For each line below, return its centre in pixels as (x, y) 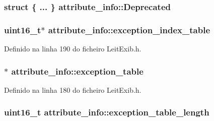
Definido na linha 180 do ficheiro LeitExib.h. (73, 89)
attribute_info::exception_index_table (129, 29)
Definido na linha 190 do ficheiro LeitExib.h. (73, 49)
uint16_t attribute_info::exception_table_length (107, 112)
